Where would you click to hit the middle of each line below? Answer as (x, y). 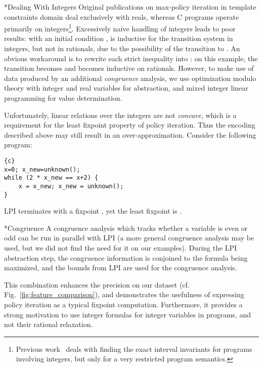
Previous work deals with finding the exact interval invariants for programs (134, 349)
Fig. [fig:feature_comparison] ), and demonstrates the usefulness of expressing (124, 294)
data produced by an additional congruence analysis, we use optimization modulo (130, 78)
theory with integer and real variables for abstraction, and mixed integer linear (126, 88)
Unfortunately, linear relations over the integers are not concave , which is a (120, 115)
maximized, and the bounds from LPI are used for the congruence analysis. (121, 268)
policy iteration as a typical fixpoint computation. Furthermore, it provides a (123, 304)
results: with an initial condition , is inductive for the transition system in (119, 38)
